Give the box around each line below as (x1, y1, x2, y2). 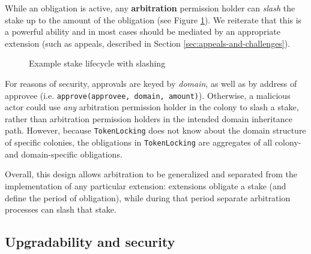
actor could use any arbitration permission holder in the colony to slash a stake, (5, 101, 299, 113)
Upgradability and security (5, 232, 175, 251)
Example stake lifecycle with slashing (29, 57, 166, 69)
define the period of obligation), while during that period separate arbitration (5, 191, 291, 204)
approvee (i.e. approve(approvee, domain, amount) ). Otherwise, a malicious (5, 89, 291, 101)
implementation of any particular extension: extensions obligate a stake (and (5, 179, 286, 192)
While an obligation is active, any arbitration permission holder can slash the (5, 2, 295, 14)
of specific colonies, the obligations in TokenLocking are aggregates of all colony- (5, 136, 301, 149)
